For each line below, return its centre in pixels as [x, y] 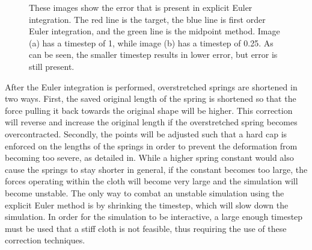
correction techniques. [45, 240]
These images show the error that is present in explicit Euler [141, 7]
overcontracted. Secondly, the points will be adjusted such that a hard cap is [146, 133]
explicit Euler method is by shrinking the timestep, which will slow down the [147, 205]
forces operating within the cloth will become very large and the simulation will [151, 181]
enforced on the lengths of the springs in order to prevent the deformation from [151, 145]
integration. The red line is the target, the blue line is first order [147, 19]
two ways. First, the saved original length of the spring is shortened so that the [151, 98]
